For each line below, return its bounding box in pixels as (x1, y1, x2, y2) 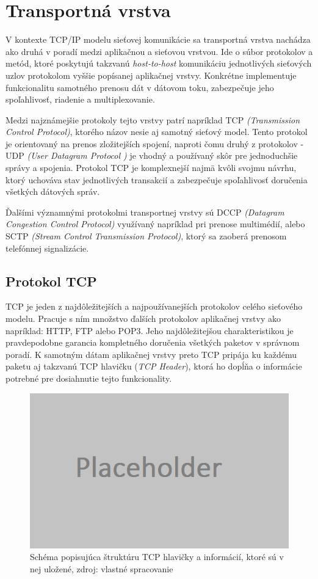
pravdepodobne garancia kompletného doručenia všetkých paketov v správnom (5, 336, 300, 349)
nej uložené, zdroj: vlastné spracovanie (30, 563, 173, 575)
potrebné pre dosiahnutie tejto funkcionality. (5, 371, 172, 384)
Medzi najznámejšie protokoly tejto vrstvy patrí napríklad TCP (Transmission (5, 113, 300, 126)
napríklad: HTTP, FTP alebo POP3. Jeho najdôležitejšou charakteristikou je (5, 324, 294, 337)
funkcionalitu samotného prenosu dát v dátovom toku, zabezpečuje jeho (5, 81, 274, 93)
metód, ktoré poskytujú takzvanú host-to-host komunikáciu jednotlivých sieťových (5, 57, 312, 70)
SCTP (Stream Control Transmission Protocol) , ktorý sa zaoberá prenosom (5, 230, 287, 242)
